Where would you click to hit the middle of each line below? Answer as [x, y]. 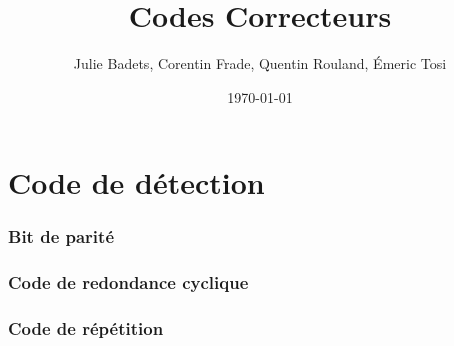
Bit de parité [61, 236]
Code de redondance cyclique [128, 282]
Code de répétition [86, 328]
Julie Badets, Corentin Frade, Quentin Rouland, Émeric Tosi [260, 63]
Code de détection [136, 182]
